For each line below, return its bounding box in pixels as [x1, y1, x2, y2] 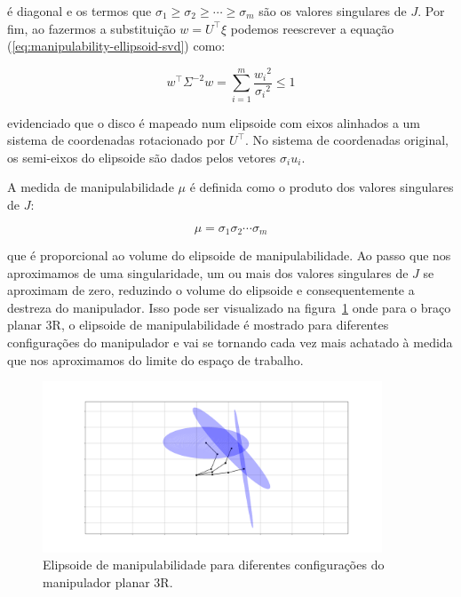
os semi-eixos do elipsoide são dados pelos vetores [7, 147, 276, 166]
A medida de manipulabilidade [7, 178, 174, 196]
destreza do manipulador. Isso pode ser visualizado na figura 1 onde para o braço [7, 298, 451, 316]
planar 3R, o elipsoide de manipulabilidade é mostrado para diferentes [7, 315, 389, 334]
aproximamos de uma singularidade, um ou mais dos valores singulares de [7, 263, 409, 282]
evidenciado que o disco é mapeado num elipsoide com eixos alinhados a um [7, 113, 420, 131]
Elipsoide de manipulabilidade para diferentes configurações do [43, 555, 385, 574]
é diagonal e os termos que [7, 2, 152, 20]
